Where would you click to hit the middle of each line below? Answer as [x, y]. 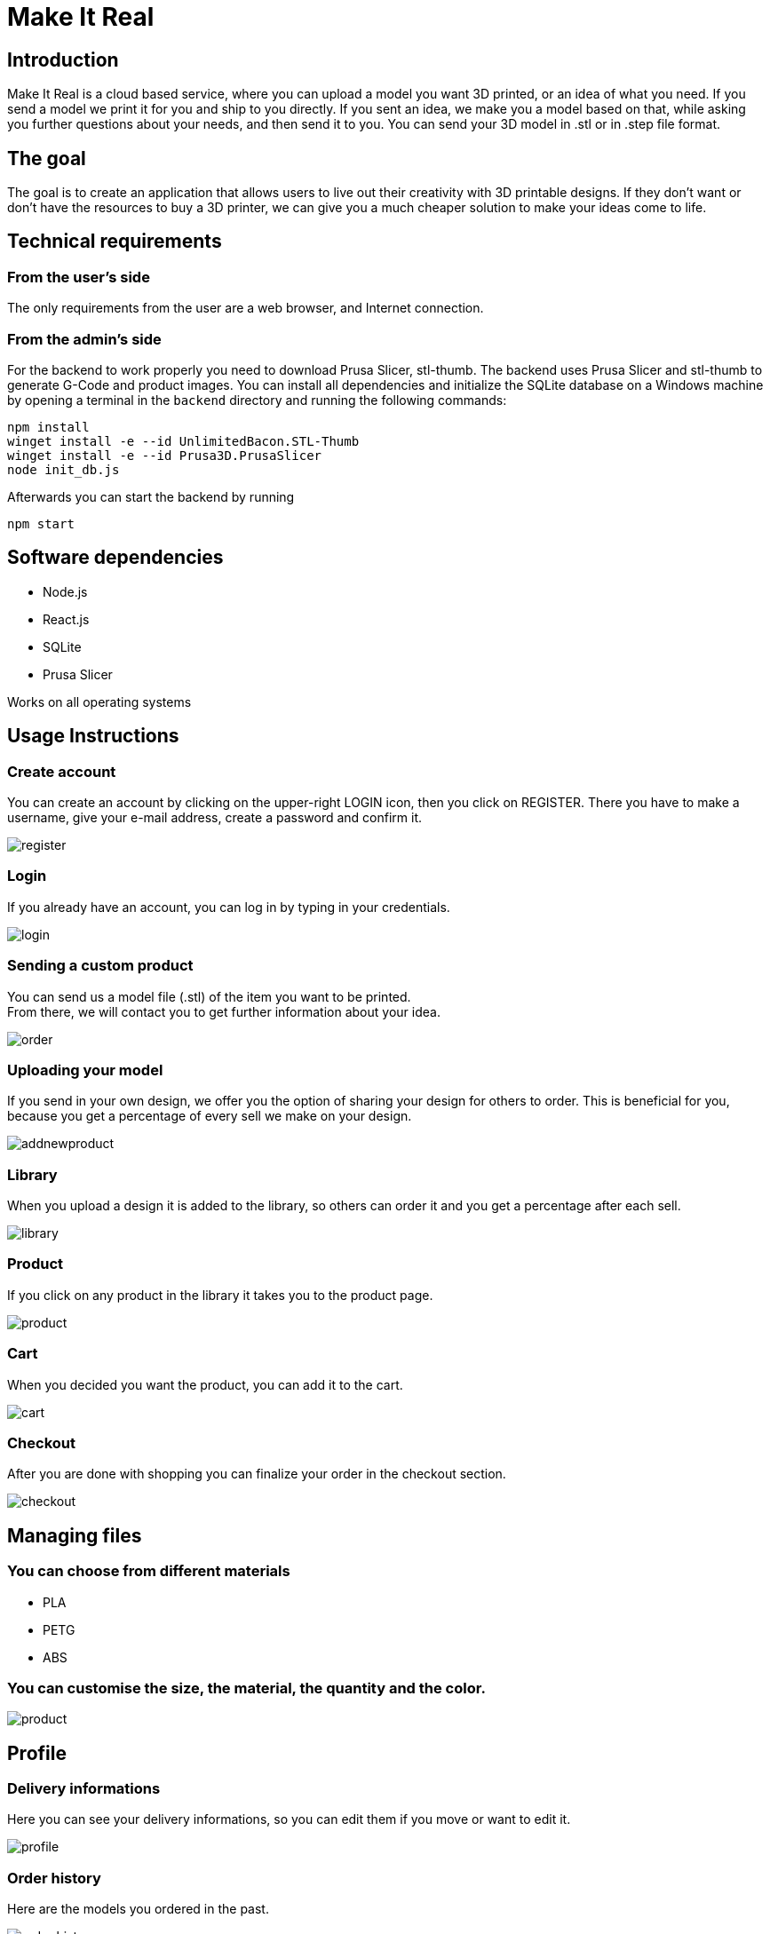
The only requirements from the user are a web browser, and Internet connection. [246, 308]
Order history [54, 1878]
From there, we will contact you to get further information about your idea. [224, 1011]
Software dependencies [115, 558]
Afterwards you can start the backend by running [151, 496]
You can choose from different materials [149, 1571]
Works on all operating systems [99, 701]
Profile [37, 1753]
